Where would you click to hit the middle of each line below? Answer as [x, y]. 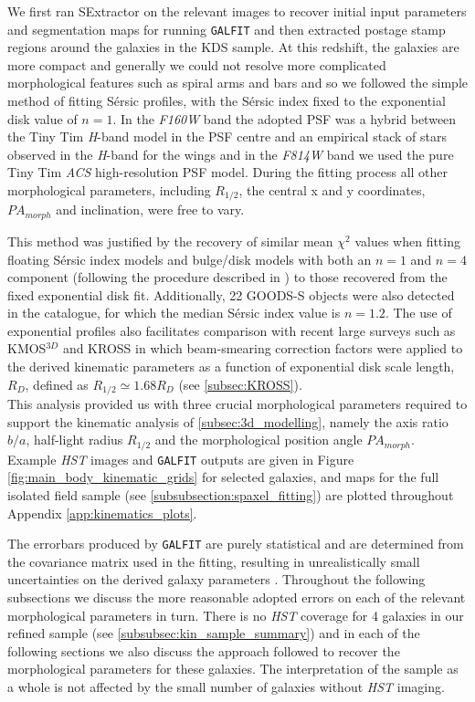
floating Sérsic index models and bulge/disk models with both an [190, 259]
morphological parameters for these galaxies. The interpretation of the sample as [233, 669]
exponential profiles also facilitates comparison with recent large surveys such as [232, 330]
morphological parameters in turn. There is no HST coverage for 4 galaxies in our [236, 615]
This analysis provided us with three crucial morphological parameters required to [237, 404]
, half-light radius [74, 440]
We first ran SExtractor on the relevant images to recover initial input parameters [237, 11]
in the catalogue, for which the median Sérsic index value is [174, 313]
